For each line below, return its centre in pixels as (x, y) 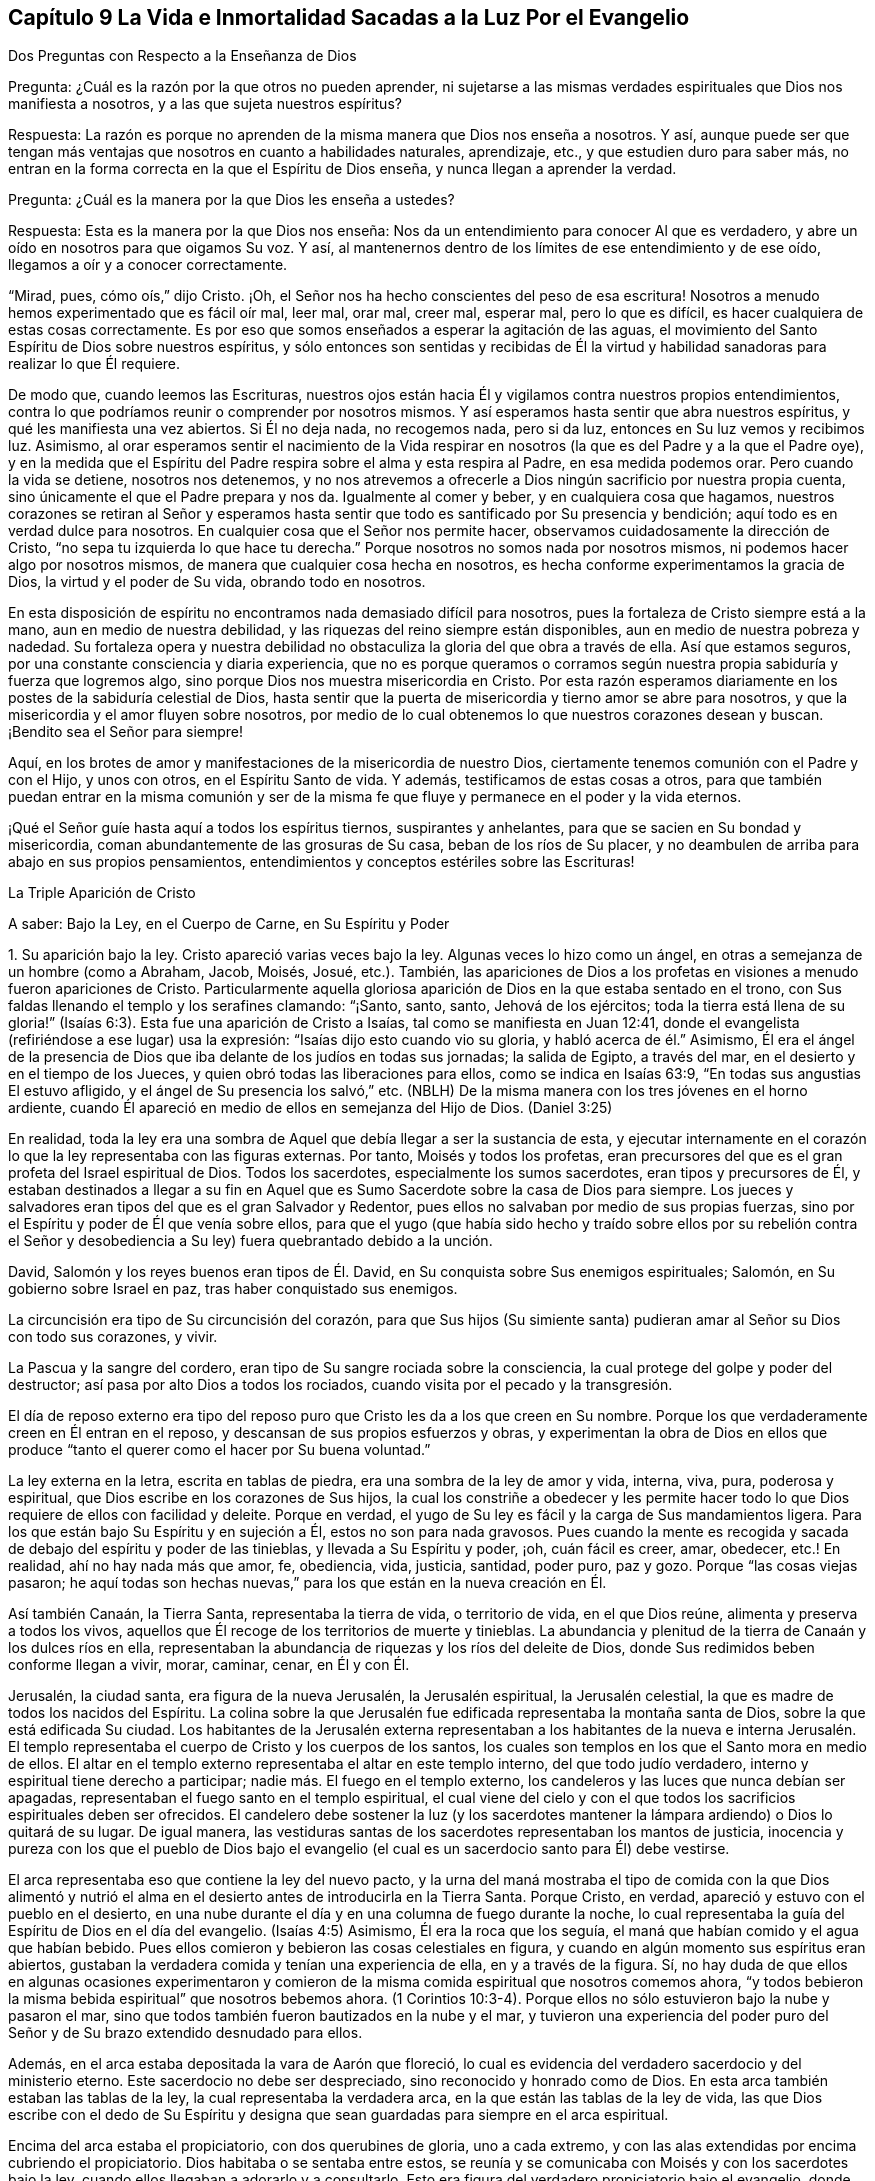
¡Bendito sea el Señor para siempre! (125, 732)
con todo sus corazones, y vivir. (113, 1337)
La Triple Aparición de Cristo (102, 893)
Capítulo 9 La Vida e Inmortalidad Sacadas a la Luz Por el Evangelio (349, 17)
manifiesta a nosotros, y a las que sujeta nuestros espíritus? (205, 104)
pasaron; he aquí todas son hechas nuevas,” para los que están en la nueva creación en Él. (307, 1583)
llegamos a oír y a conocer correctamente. (148, 265)
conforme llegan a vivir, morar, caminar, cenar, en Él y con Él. (209, 1665)
